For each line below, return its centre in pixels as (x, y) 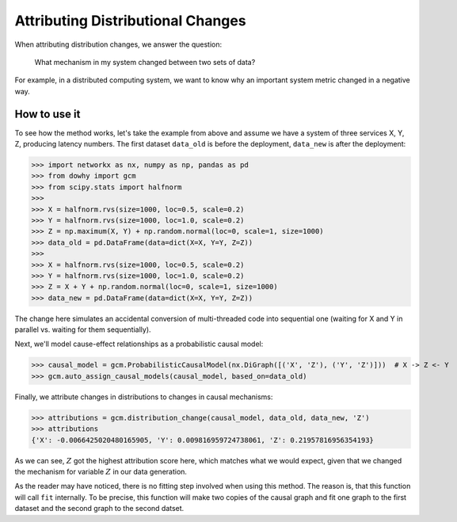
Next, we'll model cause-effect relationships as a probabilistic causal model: (139, 344)
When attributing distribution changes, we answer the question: (118, 44)
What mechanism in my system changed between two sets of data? (145, 62)
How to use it (48, 114)
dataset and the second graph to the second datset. (99, 509)
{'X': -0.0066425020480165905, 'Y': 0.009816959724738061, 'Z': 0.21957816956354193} (202, 440)
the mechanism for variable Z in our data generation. (101, 471)
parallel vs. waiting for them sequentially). (83, 330)
